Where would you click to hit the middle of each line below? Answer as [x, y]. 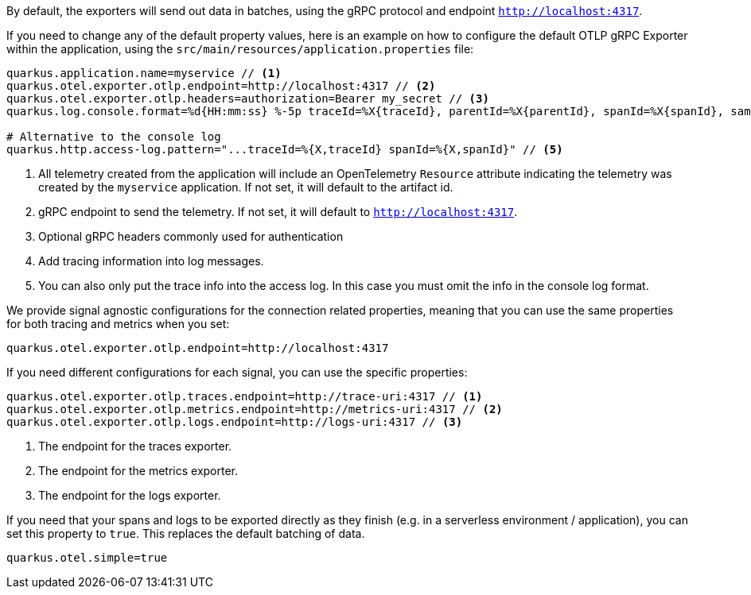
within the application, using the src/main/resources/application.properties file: [240, 49]
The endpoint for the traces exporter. [135, 446]
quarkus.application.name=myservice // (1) [144, 73]
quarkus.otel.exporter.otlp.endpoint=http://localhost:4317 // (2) [221, 86]
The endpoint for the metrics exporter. [138, 471]
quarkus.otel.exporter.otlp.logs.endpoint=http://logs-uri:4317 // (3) [235, 422]
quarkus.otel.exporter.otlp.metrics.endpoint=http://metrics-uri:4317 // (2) [255, 409]
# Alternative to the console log [114, 137]
